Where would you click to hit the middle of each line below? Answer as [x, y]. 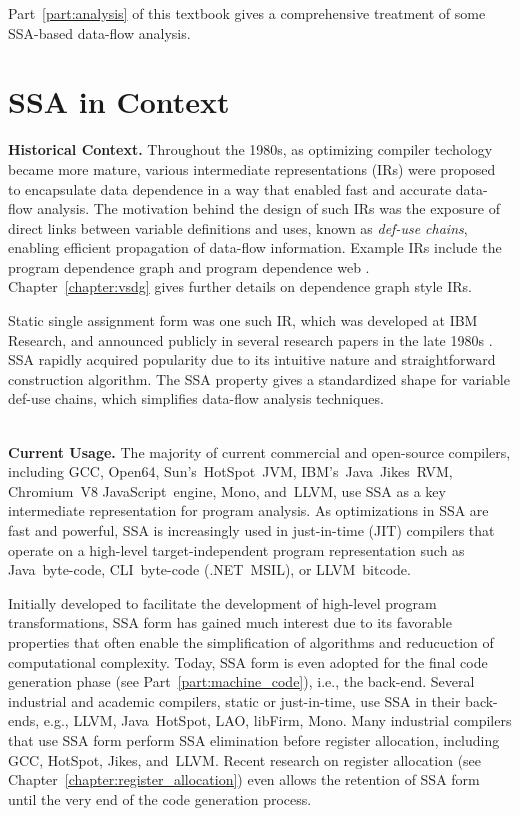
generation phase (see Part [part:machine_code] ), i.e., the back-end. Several [241, 681]
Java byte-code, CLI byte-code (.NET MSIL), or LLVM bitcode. [209, 569]
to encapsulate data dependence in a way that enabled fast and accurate [230, 188]
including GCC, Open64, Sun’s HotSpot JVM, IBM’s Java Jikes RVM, [230, 471]
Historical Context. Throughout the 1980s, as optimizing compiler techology [250, 149]
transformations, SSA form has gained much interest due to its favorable [230, 622]
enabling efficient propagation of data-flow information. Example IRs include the [255, 247]
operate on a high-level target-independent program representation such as [236, 549]
